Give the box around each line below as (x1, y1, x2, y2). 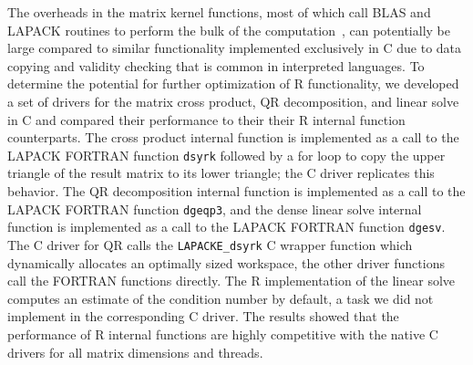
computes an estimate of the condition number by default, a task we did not (7, 288, 434, 308)
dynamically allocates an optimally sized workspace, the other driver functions (7, 253, 445, 272)
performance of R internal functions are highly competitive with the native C (7, 324, 438, 343)
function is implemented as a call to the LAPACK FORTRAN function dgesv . (7, 217, 446, 236)
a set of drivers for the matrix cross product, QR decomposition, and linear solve (7, 91, 459, 110)
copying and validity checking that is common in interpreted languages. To (7, 56, 425, 75)
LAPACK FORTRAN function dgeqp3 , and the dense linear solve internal (7, 199, 422, 218)
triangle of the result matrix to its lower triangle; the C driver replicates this (7, 163, 435, 182)
